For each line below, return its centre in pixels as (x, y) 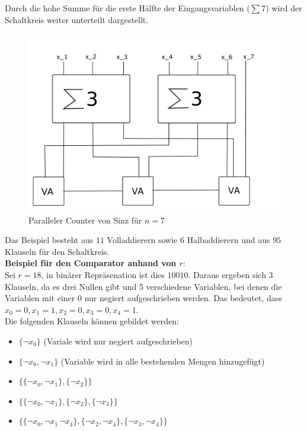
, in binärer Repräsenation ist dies (103, 274)
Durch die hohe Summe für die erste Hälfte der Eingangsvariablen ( (127, 8)
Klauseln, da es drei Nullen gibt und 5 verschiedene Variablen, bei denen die (143, 286)
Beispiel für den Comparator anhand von (91, 263)
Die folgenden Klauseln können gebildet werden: (92, 321)
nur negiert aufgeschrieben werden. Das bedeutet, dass (183, 298)
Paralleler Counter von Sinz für (85, 220)
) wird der (284, 8)
